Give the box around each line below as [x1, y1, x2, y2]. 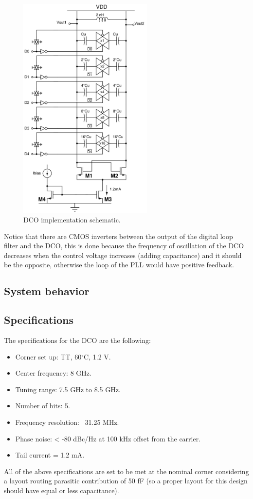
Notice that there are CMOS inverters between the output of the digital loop [4, 231, 233, 241]
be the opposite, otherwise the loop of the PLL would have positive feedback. [4, 259, 234, 270]
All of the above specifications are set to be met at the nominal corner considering [4, 466, 249, 476]
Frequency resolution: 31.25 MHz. [15, 417, 119, 427]
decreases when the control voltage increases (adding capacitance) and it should [4, 250, 242, 260]
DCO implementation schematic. [23, 215, 121, 225]
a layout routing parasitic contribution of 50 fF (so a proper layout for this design [4, 476, 248, 486]
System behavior [4, 283, 90, 299]
